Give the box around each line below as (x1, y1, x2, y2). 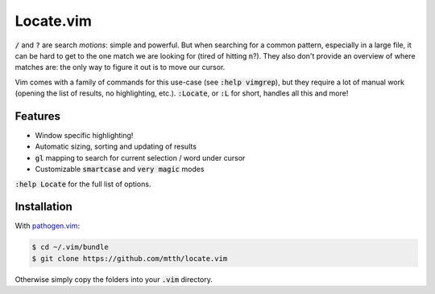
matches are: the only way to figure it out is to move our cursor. (14, 63, 226, 72)
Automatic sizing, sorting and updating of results (35, 141, 197, 152)
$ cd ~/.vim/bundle (31, 243, 109, 252)
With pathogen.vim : (14, 221, 81, 231)
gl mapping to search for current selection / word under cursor (35, 153, 246, 162)
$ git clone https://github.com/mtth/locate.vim (31, 254, 228, 263)
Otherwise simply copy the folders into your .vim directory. (14, 274, 213, 284)
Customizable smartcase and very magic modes (35, 165, 205, 174)
